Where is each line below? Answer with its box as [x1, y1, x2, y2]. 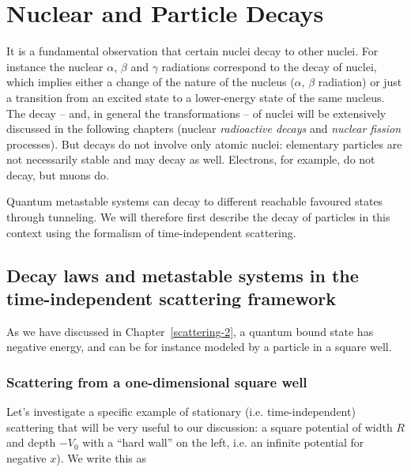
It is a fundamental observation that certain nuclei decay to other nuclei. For [6, 43, 379, 59]
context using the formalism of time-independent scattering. [6, 224, 296, 240]
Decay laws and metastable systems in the [6, 262, 359, 287]
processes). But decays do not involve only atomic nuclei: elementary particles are [6, 135, 402, 152]
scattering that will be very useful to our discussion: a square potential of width [6, 418, 393, 435]
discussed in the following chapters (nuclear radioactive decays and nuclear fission [6, 120, 402, 137]
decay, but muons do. [6, 166, 109, 183]
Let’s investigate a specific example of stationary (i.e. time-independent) [6, 403, 356, 420]
